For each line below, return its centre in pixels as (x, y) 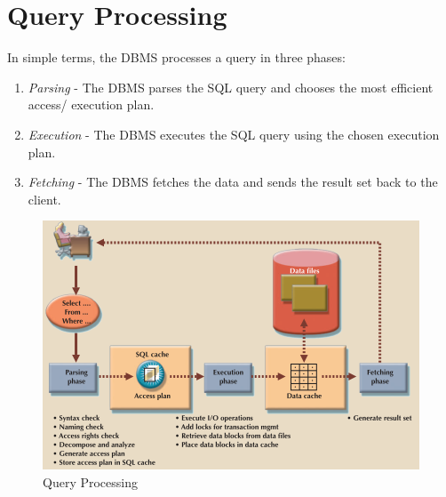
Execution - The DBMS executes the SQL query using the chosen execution (234, 134)
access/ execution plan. (91, 104)
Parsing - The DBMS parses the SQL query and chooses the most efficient (231, 87)
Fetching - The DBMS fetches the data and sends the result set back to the (233, 182)
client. (44, 199)
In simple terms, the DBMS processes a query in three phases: (176, 57)
